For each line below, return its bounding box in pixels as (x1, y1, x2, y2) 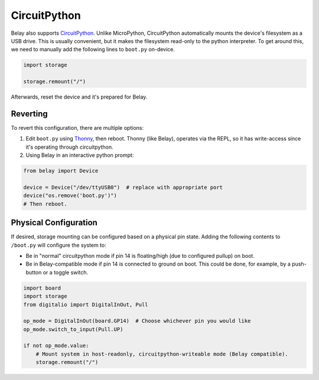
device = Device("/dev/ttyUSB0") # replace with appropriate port (23, 184, 223, 191)
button (25, 268, 42, 276)
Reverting (11, 109, 48, 119)
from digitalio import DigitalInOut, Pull (23, 301, 148, 308)
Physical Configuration (11, 218, 97, 228)
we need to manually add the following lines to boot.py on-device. (11, 46, 175, 53)
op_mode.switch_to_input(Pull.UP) (23, 326, 123, 333)
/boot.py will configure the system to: (11, 241, 106, 248)
